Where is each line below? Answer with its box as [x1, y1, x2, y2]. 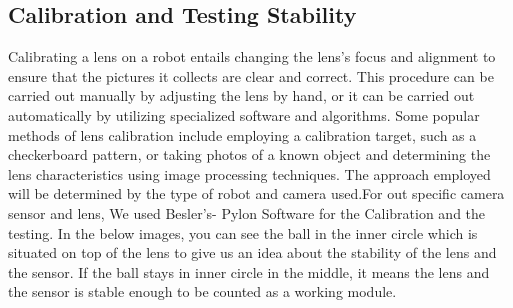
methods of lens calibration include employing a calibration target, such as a [8, 124, 477, 145]
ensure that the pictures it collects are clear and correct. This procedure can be [8, 65, 494, 86]
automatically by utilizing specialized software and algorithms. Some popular [8, 104, 480, 125]
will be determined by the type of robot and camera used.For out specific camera [8, 183, 505, 204]
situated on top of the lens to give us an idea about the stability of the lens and [8, 242, 497, 263]
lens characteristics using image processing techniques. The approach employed [8, 163, 491, 184]
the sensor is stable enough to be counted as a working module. [8, 281, 397, 302]
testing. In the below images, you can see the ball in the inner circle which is [8, 222, 478, 243]
